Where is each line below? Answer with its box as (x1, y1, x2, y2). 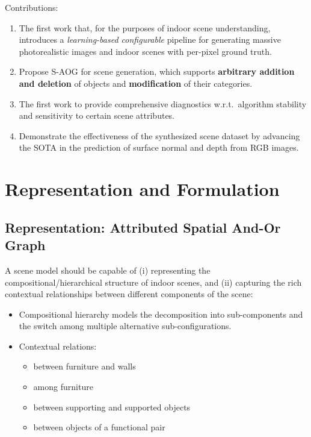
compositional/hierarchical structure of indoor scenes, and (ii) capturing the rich (5, 275, 302, 288)
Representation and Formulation (5, 177, 280, 201)
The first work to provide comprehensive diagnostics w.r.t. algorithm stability (19, 97, 307, 110)
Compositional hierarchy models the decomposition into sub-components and (19, 307, 303, 320)
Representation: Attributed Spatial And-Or (5, 218, 281, 236)
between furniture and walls (33, 360, 136, 373)
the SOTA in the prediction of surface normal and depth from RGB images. (19, 141, 299, 154)
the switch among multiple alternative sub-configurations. (19, 319, 232, 332)
